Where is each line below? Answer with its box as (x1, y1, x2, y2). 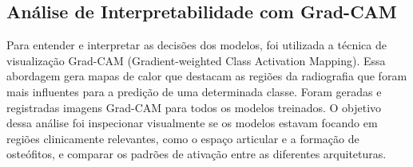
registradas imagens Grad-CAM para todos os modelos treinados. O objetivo (6, 99, 382, 115)
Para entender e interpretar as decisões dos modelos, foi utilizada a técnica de (6, 37, 387, 53)
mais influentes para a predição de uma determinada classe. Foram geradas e (6, 83, 382, 99)
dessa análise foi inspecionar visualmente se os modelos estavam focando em (6, 115, 378, 131)
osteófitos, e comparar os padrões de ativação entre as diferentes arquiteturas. (6, 146, 387, 162)
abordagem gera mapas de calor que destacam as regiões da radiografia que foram (6, 68, 407, 84)
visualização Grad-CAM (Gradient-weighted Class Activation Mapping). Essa (6, 52, 386, 68)
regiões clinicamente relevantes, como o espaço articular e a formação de (6, 130, 359, 146)
